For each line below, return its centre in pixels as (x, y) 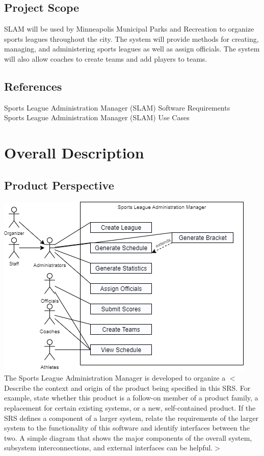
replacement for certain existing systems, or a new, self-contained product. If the (130, 407)
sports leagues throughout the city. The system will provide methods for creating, (131, 38)
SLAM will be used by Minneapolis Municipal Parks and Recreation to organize (129, 29)
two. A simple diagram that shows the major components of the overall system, (128, 437)
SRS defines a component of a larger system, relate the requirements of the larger (131, 418)
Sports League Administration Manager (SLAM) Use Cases (97, 117)
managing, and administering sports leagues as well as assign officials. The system (132, 49)
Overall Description (74, 153)
